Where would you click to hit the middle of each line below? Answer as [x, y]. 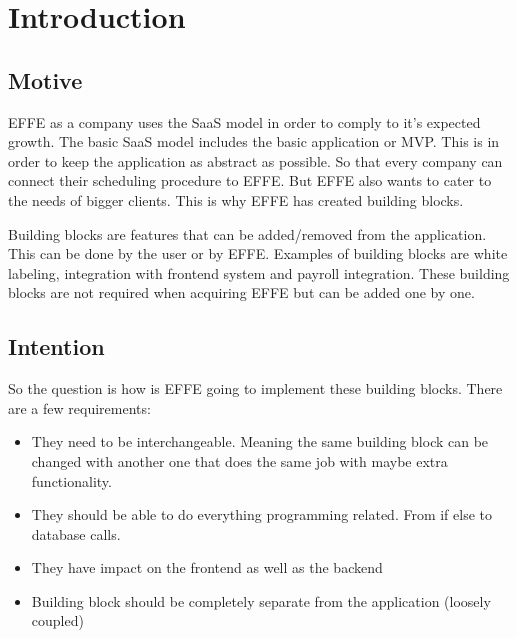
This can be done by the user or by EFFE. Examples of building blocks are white [258, 253]
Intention [56, 346]
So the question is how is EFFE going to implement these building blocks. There [255, 388]
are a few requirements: [79, 407]
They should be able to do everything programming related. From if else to [262, 514]
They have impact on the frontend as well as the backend [207, 567]
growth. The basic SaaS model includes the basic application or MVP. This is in [254, 141]
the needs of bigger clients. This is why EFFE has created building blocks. [236, 199]
